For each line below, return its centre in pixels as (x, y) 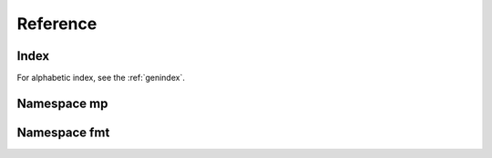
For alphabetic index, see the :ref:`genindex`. (101, 78)
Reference (57, 24)
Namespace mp (62, 103)
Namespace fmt (63, 132)
